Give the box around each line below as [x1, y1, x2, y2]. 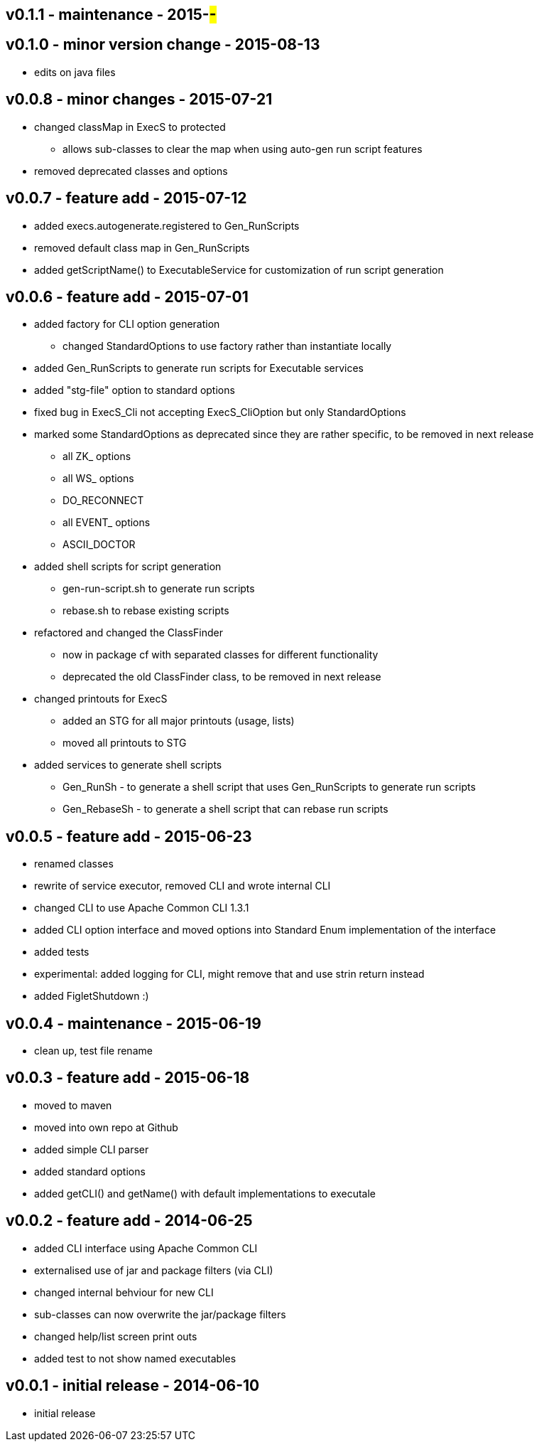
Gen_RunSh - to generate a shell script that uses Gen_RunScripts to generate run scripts [62, 781, 476, 794]
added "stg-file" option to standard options [34, 384, 235, 397]
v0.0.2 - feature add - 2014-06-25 [6, 1212, 253, 1230]
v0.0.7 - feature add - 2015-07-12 [6, 189, 247, 208]
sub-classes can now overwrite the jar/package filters [34, 1308, 286, 1320]
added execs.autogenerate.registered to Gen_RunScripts [34, 219, 300, 232]
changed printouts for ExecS [34, 693, 168, 705]
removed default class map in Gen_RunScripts [34, 241, 250, 254]
